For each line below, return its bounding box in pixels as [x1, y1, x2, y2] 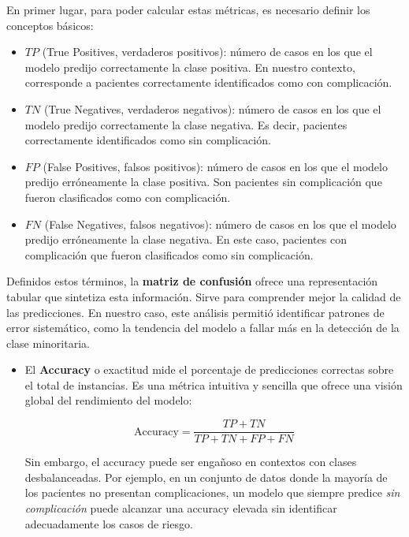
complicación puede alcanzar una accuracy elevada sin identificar [24, 499, 337, 516]
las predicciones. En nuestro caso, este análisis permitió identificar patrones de [6, 304, 385, 320]
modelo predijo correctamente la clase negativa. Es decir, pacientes [24, 116, 348, 132]
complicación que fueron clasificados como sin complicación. [24, 246, 314, 263]
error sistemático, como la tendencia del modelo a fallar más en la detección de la [6, 319, 400, 336]
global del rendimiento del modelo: [24, 392, 192, 408]
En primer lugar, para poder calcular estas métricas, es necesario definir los [6, 2, 370, 17]
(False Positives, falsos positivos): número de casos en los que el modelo [43, 158, 388, 174]
